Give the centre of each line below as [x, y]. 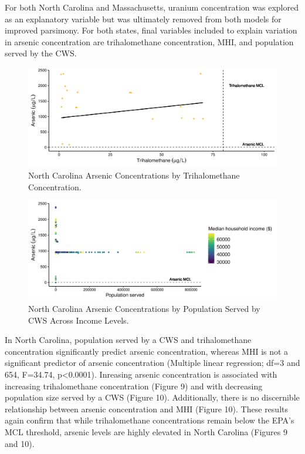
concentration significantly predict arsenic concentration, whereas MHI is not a [147, 351]
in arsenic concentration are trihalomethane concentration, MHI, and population [149, 41]
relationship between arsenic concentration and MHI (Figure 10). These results [146, 408]
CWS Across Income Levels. [79, 320]
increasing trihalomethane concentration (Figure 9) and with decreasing [134, 386]
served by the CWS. [41, 53]
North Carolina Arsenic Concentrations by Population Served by [144, 309]
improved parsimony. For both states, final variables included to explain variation [151, 30]
